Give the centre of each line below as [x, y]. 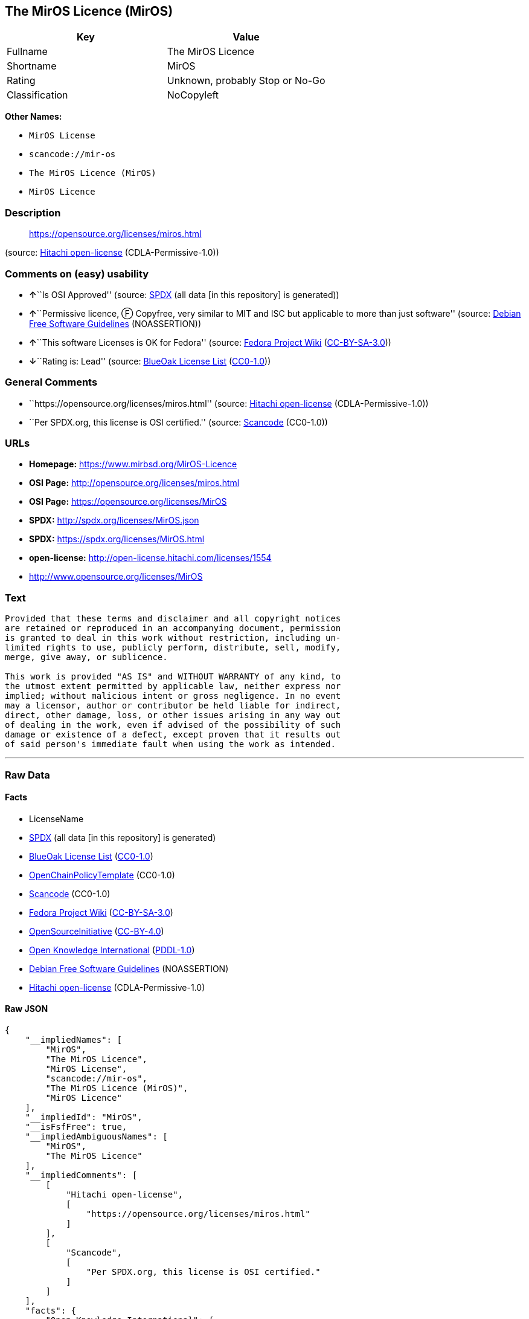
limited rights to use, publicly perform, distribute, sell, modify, [173, 648]
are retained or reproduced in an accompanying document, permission [173, 628]
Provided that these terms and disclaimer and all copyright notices [173, 619]
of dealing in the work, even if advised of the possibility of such [173, 725]
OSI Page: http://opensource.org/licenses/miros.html [134, 483]
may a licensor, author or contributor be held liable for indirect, [173, 706]
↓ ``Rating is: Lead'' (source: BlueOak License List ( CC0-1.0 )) [150, 361]
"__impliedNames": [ [73, 1039]
